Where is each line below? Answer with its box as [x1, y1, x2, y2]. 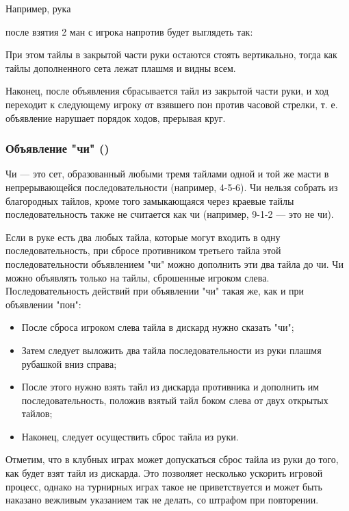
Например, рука [5, 1, 71, 15]
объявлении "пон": [5, 297, 81, 311]
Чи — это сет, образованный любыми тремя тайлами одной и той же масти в [5, 166, 329, 181]
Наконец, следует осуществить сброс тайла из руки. [21, 429, 239, 443]
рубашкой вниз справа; [21, 356, 117, 371]
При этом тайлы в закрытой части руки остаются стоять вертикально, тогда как [5, 47, 337, 62]
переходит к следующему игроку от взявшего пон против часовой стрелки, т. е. [5, 97, 338, 111]
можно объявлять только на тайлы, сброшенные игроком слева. [5, 270, 270, 284]
